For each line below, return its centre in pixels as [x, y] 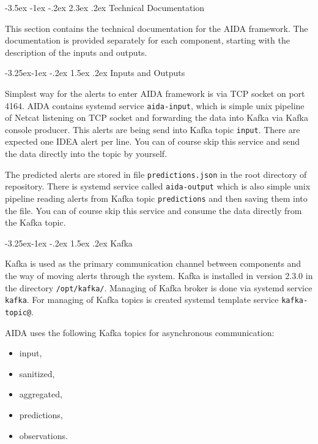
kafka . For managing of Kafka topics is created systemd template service [142, 300]
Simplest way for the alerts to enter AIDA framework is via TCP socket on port [155, 93]
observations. [43, 435]
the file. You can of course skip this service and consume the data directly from [153, 210]
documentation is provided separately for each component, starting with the [147, 40]
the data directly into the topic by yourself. [86, 154]
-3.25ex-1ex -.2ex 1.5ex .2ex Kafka [69, 243]
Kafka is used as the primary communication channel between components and [153, 263]
